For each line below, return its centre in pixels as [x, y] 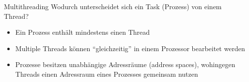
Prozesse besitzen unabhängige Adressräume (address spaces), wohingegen [125, 64]
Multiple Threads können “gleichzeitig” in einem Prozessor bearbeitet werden [130, 48]
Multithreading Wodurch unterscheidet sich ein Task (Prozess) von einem [113, 6]
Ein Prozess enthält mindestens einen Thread [83, 32]
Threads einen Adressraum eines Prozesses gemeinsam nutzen [107, 74]
